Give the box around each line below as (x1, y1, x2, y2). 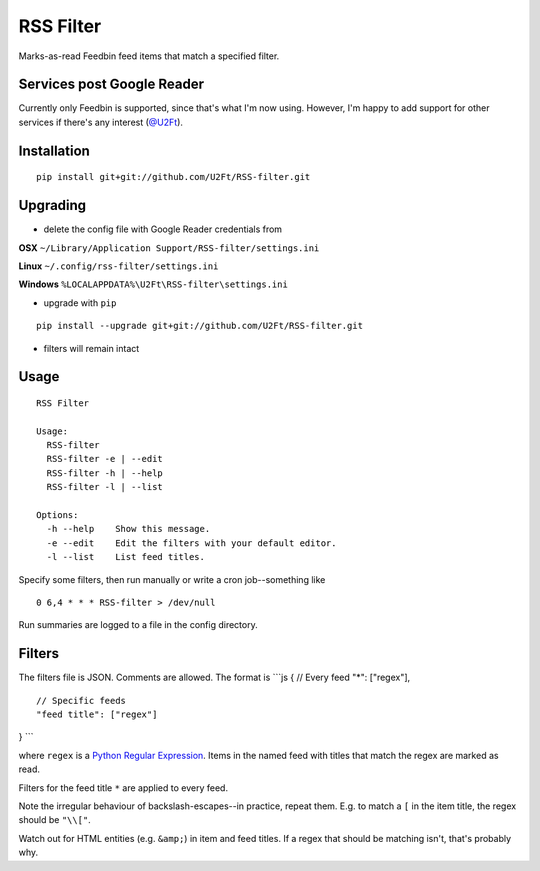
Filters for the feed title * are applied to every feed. (18, 781, 229, 794)
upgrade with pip (43, 296, 117, 309)
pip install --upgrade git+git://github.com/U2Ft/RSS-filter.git (36, 320, 364, 332)
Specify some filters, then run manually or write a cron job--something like (18, 573, 326, 585)
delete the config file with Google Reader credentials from (43, 223, 283, 235)
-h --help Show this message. (46, 523, 211, 535)
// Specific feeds (36, 695, 127, 706)
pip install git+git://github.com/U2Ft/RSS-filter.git (36, 171, 311, 183)
